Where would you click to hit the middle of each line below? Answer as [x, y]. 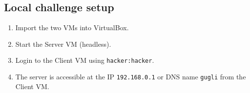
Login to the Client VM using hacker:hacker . [85, 60]
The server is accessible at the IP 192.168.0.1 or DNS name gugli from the [131, 77]
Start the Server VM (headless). [63, 44]
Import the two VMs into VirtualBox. [72, 28]
